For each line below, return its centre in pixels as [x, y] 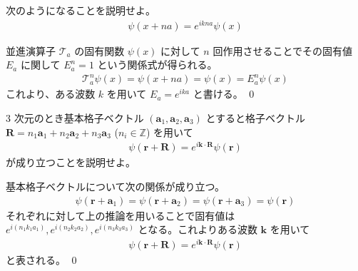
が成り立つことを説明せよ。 [71, 162]
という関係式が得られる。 [157, 65]
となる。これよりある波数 [198, 229]
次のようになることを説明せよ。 [81, 10]
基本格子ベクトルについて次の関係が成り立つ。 [116, 186]
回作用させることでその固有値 [283, 50]
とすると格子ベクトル [256, 118]
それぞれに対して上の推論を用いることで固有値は [121, 215]
